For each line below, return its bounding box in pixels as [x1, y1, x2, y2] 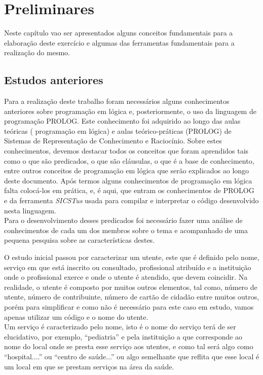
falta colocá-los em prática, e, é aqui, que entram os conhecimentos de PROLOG [4, 185, 254, 196]
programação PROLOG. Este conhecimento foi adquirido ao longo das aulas [4, 116, 241, 126]
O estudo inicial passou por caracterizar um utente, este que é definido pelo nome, [4, 252, 259, 262]
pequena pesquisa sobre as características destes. [4, 235, 155, 245]
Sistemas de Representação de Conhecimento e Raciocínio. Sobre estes [4, 135, 222, 146]
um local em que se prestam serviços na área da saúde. [4, 361, 174, 371]
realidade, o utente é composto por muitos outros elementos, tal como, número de [4, 281, 257, 292]
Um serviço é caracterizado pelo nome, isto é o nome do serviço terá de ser [4, 321, 236, 332]
